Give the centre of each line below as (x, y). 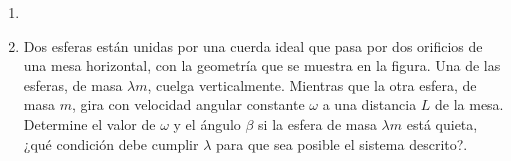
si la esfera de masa (317, 123)
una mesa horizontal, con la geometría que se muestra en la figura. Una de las (262, 65)
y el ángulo (207, 123)
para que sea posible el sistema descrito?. (341, 143)
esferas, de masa (73, 84)
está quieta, (442, 123)
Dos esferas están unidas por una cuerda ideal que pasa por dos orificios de (253, 45)
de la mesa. (469, 104)
